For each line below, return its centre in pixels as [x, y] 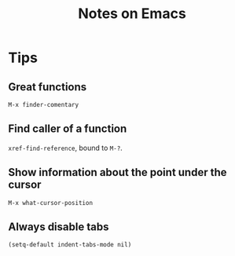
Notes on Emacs [132, 14]
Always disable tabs [59, 227]
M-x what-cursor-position [50, 203]
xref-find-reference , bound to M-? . [66, 148]
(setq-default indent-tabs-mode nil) [70, 245]
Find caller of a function [68, 129]
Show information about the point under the [117, 172]
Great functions [48, 87]
